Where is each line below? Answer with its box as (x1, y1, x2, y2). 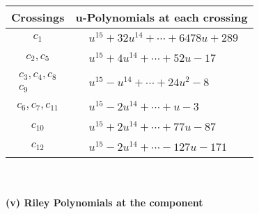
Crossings (11, 9, 65, 25)
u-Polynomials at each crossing (75, 9, 248, 25)
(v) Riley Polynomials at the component (6, 195, 203, 210)
